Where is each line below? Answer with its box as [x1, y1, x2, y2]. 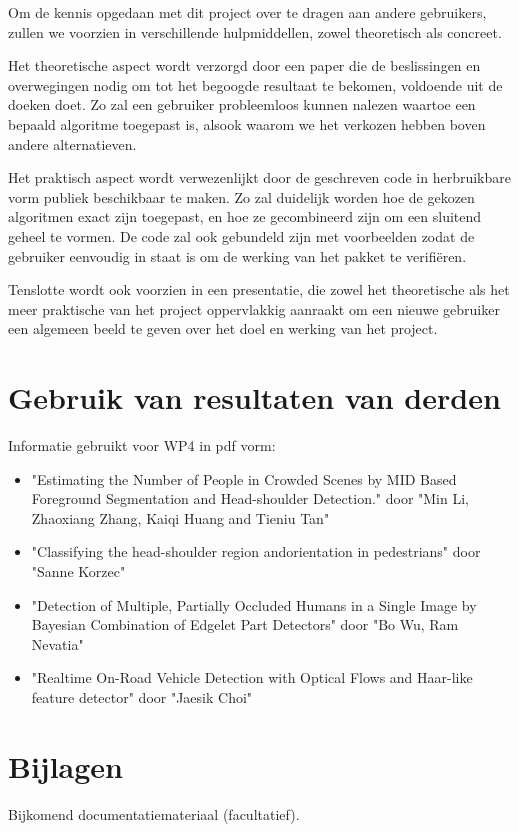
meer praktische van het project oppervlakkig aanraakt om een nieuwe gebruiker [8, 298, 500, 319]
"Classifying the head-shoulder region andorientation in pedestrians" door [31, 541, 481, 562]
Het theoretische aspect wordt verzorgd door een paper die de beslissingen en [8, 55, 481, 76]
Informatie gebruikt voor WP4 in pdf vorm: [8, 435, 276, 456]
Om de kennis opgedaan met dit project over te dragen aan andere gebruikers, [8, 2, 487, 22]
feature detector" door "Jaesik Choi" [31, 686, 253, 707]
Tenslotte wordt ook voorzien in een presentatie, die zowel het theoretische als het [8, 279, 510, 300]
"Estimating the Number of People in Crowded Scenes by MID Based [31, 468, 457, 489]
